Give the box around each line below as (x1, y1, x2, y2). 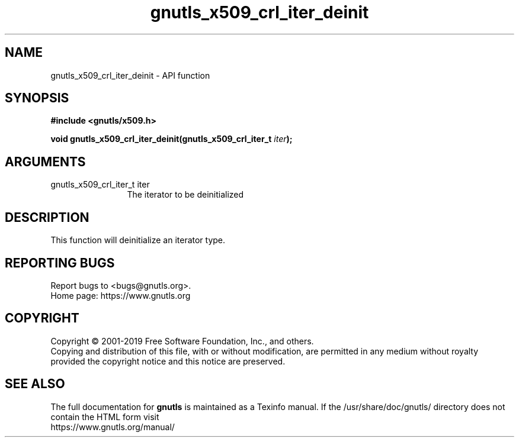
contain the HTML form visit (50, 411, 159, 422)
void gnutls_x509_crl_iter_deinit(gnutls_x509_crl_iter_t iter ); (50, 134, 293, 144)
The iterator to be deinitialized (127, 189, 244, 200)
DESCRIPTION (5, 209, 89, 225)
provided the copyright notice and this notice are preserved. (50, 356, 286, 366)
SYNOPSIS (5, 91, 69, 106)
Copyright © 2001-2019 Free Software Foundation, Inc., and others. (50, 335, 314, 346)
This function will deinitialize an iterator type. (50, 235, 226, 246)
